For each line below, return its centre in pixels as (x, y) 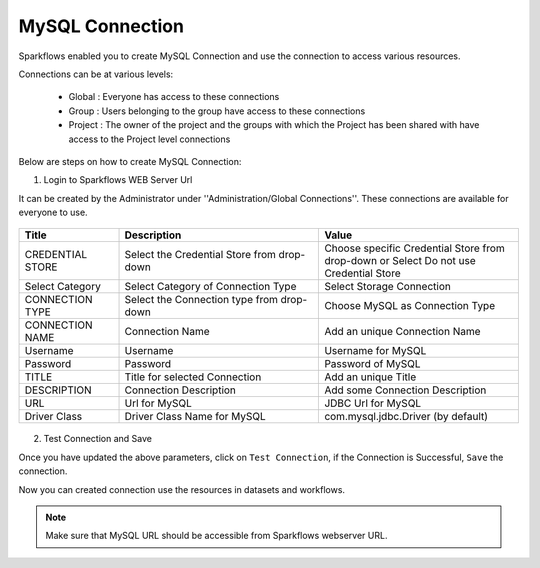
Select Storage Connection (388, 287)
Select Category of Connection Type (210, 287)
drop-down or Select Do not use (400, 261)
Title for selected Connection (193, 377)
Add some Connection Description (405, 390)
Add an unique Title (370, 377)
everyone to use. (53, 212)
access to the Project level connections (149, 139)
